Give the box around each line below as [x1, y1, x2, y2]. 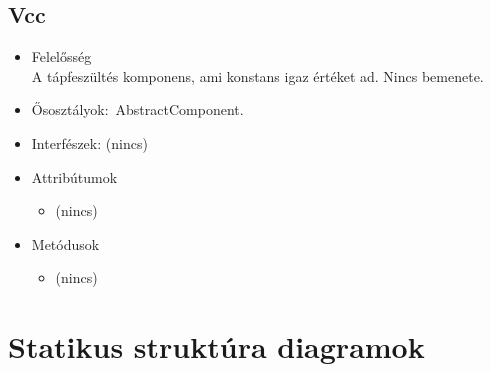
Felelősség [31, 46, 92, 67]
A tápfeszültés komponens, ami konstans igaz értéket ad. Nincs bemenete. [31, 65, 484, 86]
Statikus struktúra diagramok [8, 326, 425, 367]
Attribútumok [31, 166, 118, 187]
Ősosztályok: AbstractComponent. [31, 99, 244, 120]
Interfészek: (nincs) [31, 132, 148, 153]
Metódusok [31, 233, 100, 254]
